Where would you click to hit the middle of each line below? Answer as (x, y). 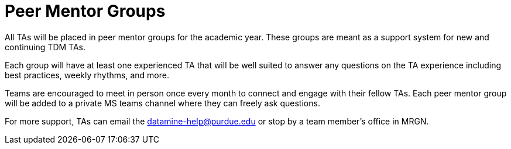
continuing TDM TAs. (45, 47)
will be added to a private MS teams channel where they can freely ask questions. (162, 103)
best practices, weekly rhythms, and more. (87, 75)
